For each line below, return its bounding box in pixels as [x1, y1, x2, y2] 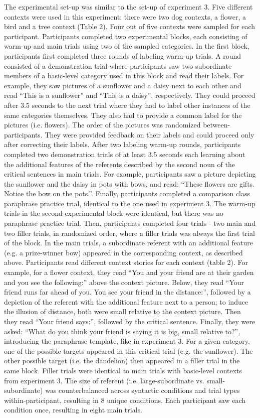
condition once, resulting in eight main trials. [4, 404, 142, 415]
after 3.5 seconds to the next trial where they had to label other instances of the [4, 99, 250, 110]
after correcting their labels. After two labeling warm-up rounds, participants [4, 139, 241, 150]
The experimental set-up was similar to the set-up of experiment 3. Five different [4, 2, 253, 12]
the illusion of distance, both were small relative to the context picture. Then [4, 306, 241, 317]
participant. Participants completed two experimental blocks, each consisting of [4, 31, 247, 41]
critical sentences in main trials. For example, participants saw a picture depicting [4, 169, 256, 179]
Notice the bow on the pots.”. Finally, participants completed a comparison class [4, 188, 250, 199]
